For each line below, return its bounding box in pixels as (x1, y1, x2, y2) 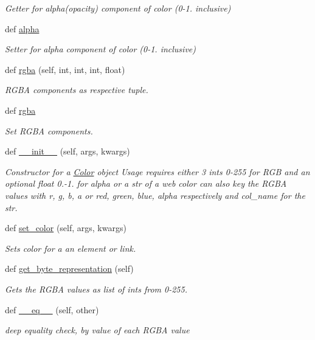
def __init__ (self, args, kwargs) (5, 145, 130, 158)
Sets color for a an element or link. (5, 241, 136, 254)
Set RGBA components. (5, 124, 93, 137)
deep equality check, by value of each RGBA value (5, 324, 190, 336)
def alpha (5, 22, 40, 35)
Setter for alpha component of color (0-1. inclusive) (5, 43, 196, 55)
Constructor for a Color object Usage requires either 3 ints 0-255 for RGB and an (5, 165, 310, 178)
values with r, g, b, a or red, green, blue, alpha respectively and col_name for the (5, 189, 305, 201)
